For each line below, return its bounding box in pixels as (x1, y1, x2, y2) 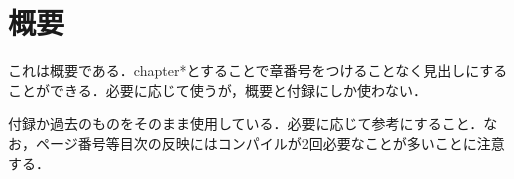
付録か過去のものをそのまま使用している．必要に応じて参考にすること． (8, 113, 484, 134)
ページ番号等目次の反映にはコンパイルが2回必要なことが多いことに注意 (35, 132, 505, 153)
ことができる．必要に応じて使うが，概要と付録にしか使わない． (8, 79, 427, 100)
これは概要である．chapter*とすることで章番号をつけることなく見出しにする (8, 60, 508, 81)
